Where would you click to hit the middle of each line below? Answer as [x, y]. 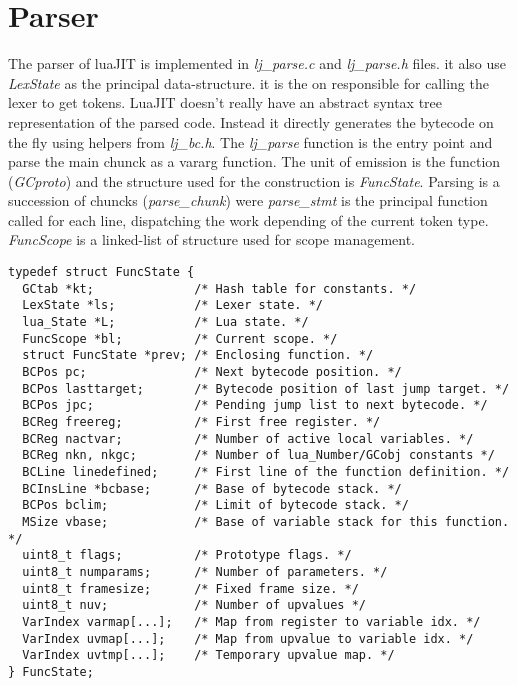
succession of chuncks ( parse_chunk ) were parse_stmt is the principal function [248, 200]
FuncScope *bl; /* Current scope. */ [180, 338]
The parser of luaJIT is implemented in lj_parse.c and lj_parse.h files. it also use [257, 63]
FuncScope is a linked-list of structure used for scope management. [212, 239]
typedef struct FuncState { [101, 272]
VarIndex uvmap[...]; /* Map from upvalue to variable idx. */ [248, 638]
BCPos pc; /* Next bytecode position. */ [212, 372]
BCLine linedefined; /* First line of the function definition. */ [266, 471]
